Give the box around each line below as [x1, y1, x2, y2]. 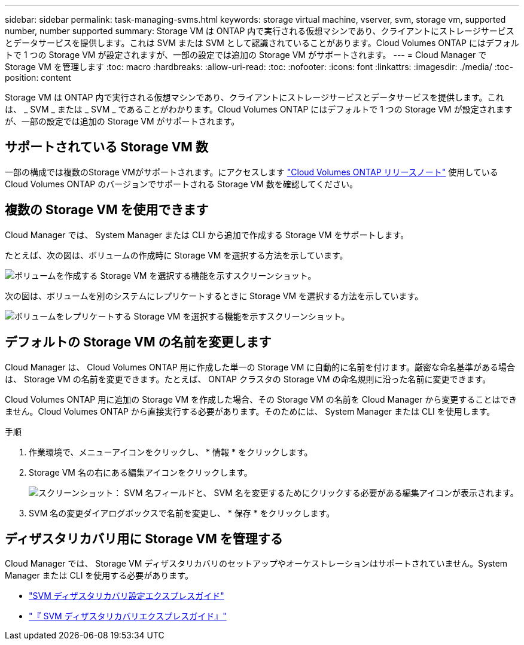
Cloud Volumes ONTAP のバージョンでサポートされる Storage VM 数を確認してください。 [5, 178, 358, 189]
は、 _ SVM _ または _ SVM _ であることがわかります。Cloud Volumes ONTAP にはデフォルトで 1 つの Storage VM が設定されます [5, 104, 513, 114]
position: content [5, 72, 71, 83]
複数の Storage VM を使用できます [5, 202, 209, 218]
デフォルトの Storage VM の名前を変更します [5, 334, 272, 350]
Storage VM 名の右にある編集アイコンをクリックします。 [29, 467, 252, 477]
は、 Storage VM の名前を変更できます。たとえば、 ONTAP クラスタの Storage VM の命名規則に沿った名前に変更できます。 [5, 373, 491, 384]
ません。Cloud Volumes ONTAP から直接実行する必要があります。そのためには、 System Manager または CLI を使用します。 [5, 406, 495, 416]
